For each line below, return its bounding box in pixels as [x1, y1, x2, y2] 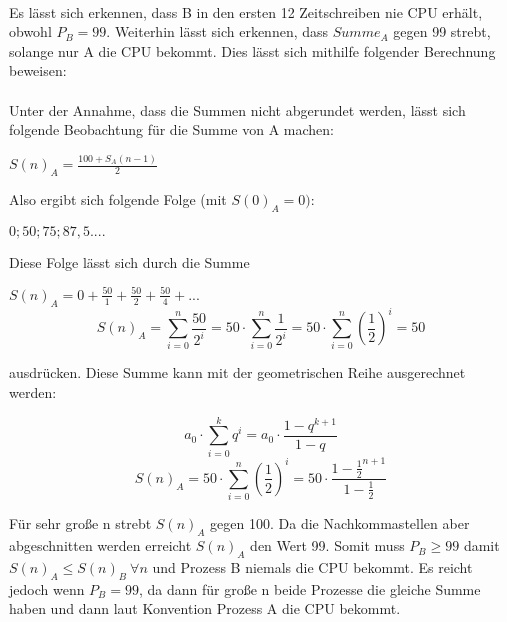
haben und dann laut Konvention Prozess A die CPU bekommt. [9, 598, 401, 619]
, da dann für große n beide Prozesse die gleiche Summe [138, 578, 481, 599]
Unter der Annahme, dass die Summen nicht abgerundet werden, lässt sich [9, 99, 466, 120]
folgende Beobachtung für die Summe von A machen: [9, 119, 334, 140]
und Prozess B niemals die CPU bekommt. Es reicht [152, 556, 473, 577]
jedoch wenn [9, 578, 85, 599]
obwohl [9, 21, 52, 42]
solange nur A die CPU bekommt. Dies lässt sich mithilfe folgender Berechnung [9, 40, 496, 61]
